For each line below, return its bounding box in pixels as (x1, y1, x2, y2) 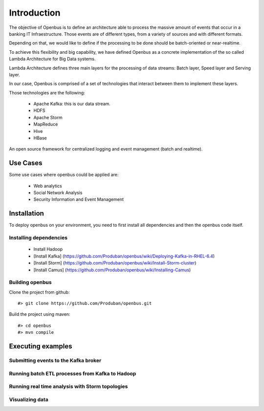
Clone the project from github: (9, 289, 70, 295)
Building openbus (9, 279, 52, 286)
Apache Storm (33, 114, 63, 120)
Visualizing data (9, 396, 48, 403)
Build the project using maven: (9, 311, 70, 317)
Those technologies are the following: (9, 89, 85, 95)
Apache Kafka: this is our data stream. (33, 101, 111, 107)
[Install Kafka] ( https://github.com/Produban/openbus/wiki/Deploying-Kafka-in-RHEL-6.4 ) (33, 253, 215, 259)
